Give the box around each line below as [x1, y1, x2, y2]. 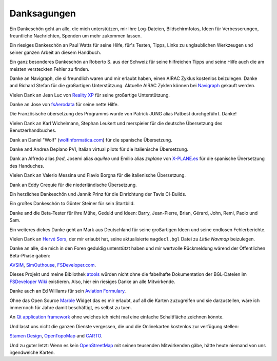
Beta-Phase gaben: [9, 252, 51, 258]
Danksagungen [9, 8, 76, 19]
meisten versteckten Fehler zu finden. [9, 66, 90, 72]
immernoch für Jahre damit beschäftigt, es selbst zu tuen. [9, 305, 132, 311]
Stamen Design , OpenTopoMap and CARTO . [9, 333, 103, 339]
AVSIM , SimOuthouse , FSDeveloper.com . [9, 262, 96, 268]
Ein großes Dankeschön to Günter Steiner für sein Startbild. [9, 200, 135, 207]
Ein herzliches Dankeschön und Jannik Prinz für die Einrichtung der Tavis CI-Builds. [9, 191, 187, 197]
